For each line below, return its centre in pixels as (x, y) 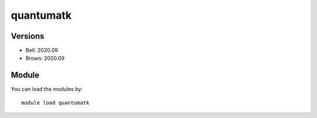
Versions (28, 36)
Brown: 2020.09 (45, 58)
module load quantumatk (55, 102)
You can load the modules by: (47, 89)
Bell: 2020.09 (42, 50)
